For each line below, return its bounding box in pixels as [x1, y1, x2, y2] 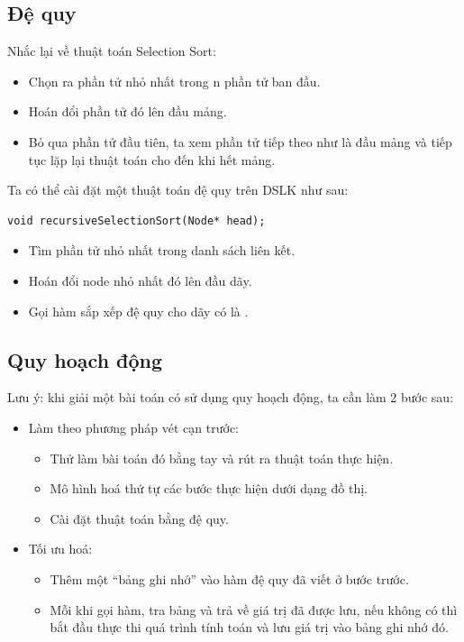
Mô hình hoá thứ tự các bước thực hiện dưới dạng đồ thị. [50, 479, 368, 498]
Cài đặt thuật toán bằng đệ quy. [50, 509, 229, 527]
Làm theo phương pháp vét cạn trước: [28, 417, 239, 436]
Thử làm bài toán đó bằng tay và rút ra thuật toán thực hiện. [50, 448, 394, 467]
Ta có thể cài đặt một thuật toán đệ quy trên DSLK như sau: [7, 180, 349, 199]
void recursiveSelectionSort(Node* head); [7, 214, 266, 227]
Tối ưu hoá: [28, 539, 93, 558]
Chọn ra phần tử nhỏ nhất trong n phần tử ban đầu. [28, 71, 321, 90]
